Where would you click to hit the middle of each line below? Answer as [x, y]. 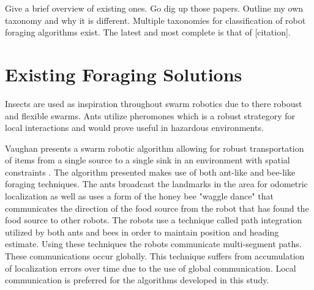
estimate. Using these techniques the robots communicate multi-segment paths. [153, 244]
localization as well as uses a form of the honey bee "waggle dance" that [139, 196]
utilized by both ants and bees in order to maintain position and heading [142, 232]
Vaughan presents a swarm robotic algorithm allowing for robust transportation [155, 148]
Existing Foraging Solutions [124, 74]
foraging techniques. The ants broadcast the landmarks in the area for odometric [156, 184]
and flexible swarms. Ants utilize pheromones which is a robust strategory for [150, 115]
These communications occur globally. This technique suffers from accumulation [155, 256]
